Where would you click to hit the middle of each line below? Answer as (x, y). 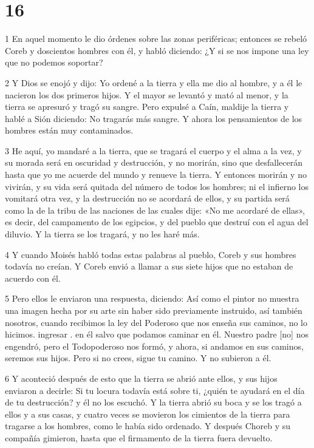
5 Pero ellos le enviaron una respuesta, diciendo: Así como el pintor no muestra (152, 298)
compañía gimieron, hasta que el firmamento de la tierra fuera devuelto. (139, 437)
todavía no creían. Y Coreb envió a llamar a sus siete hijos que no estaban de (149, 266)
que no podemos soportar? (54, 62)
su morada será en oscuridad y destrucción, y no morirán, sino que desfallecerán (154, 162)
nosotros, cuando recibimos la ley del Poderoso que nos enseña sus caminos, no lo (156, 322)
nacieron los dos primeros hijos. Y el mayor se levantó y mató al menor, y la (147, 94)
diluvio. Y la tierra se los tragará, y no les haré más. (102, 234)
